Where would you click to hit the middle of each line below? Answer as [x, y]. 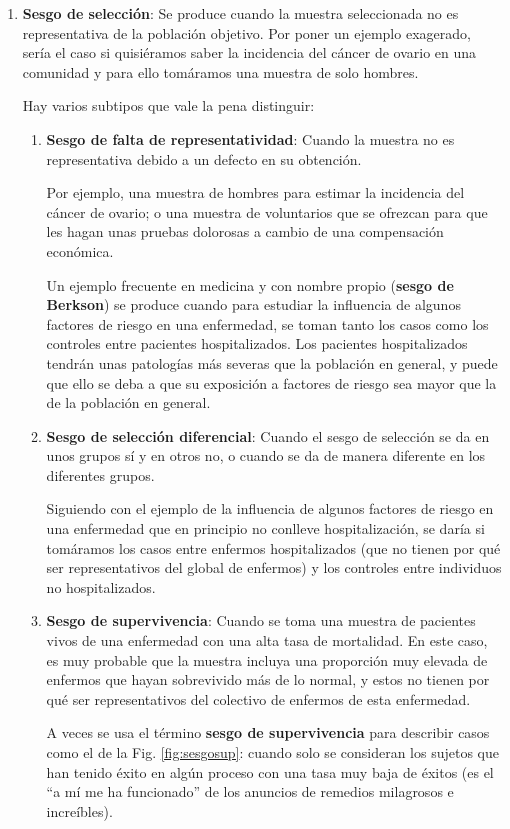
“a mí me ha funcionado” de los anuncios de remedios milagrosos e [250, 791]
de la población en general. [128, 402]
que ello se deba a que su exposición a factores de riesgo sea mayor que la [271, 382]
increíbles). [79, 810]
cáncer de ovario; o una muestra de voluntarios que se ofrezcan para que [267, 211]
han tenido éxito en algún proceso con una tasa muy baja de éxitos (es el [270, 771]
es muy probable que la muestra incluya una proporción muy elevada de [267, 659]
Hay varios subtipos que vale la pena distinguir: [168, 105]
